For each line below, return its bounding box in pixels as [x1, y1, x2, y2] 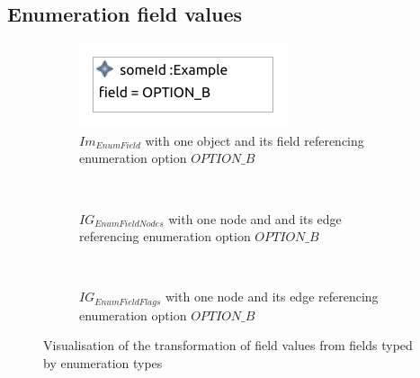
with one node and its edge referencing [165, 287, 379, 306]
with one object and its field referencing [145, 130, 364, 149]
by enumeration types [43, 354, 163, 372]
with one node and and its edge [168, 209, 342, 228]
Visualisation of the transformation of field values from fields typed [43, 336, 413, 355]
